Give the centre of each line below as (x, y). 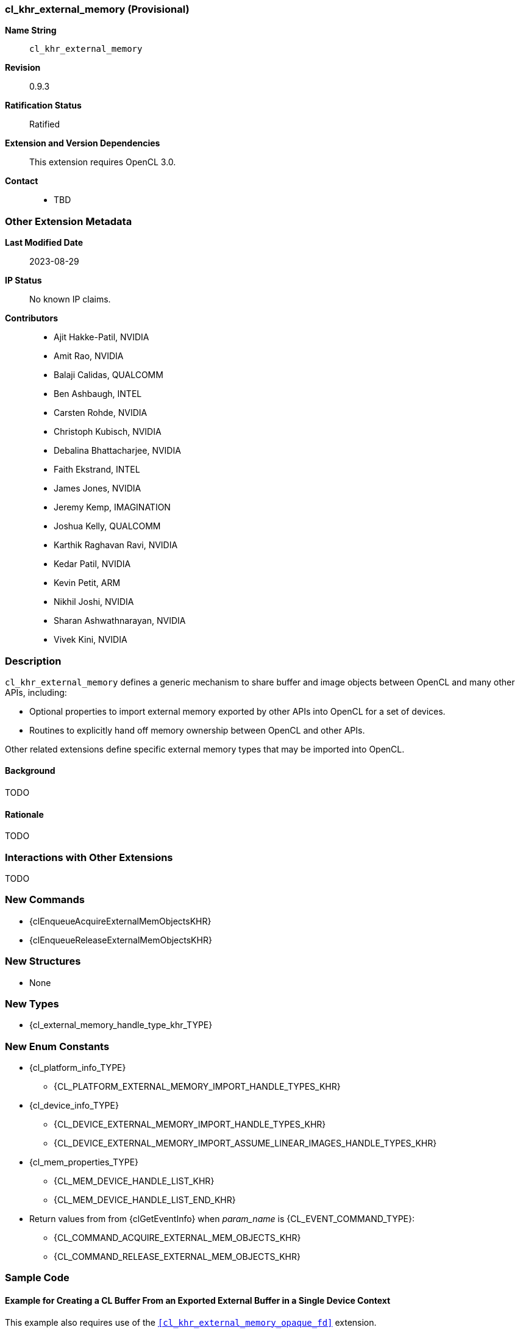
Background (30, 771)
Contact (22, 181)
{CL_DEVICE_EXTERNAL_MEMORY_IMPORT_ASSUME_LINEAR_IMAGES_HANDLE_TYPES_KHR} (245, 1143)
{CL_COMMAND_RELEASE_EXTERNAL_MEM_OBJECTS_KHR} (177, 1257)
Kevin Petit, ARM (87, 583)
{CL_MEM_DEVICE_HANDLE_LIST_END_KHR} (145, 1200)
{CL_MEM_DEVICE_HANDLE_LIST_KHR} (134, 1181)
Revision (23, 68)
